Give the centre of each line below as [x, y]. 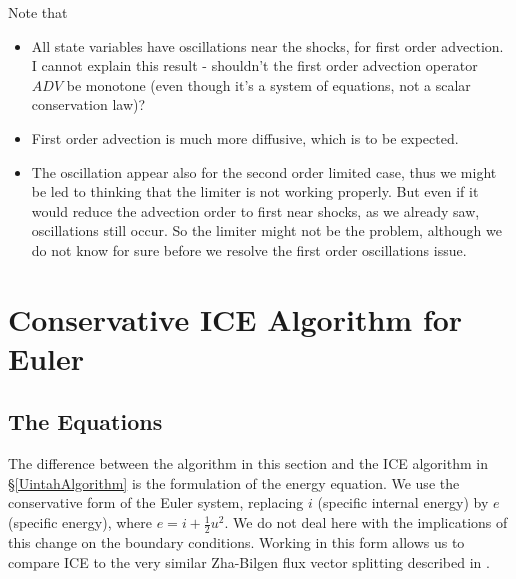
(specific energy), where [80, 522]
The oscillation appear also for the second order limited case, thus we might [264, 171]
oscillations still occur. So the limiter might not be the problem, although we [266, 230]
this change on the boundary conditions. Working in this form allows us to [236, 541]
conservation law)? [88, 104]
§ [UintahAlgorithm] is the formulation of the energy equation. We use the [234, 482]
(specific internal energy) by [403, 502]
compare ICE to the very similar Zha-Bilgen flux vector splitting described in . [249, 561]
